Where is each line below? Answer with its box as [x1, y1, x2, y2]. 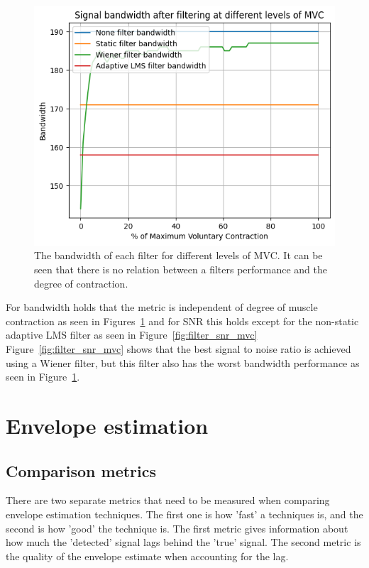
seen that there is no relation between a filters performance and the [34, 262, 328, 277]
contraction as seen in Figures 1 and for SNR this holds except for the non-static [6, 313, 359, 328]
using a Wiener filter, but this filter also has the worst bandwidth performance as [6, 355, 360, 370]
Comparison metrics [6, 459, 157, 481]
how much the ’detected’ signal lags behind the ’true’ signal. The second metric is [6, 535, 361, 550]
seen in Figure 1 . [6, 369, 80, 384]
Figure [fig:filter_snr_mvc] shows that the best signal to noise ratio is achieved [6, 342, 351, 356]
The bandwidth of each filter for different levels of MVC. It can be [34, 248, 323, 263]
